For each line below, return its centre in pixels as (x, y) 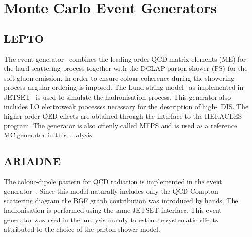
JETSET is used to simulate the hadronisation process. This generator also (118, 96)
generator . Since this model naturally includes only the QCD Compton (111, 191)
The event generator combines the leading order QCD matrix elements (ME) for (125, 59)
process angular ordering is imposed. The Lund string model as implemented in (124, 87)
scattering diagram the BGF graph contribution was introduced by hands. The (121, 200)
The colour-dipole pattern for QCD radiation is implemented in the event (113, 181)
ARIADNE (33, 161)
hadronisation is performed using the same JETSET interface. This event (113, 210)
